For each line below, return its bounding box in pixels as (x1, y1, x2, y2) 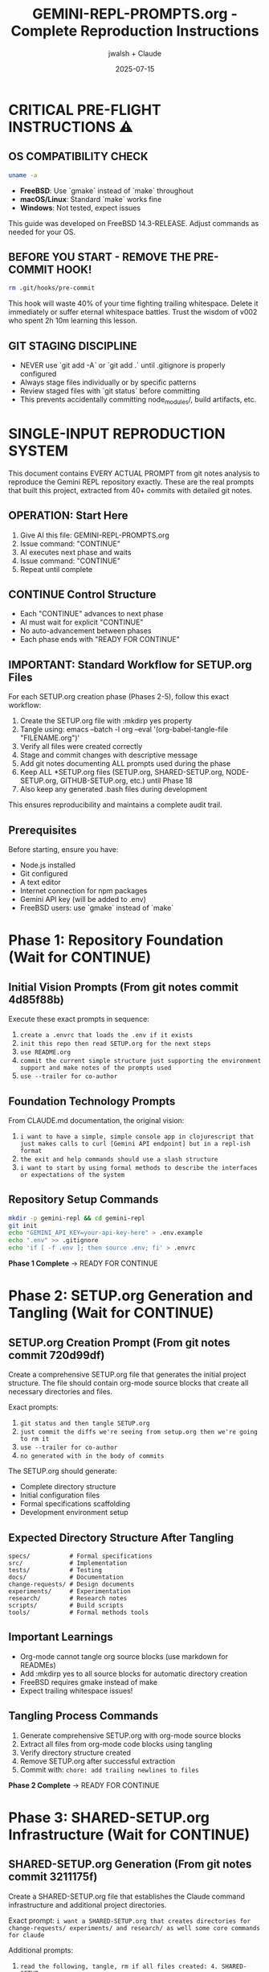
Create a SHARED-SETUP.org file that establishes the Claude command (8, 1892, 245, 1901)
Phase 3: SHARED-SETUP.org (8, 1808, 210, 1826)
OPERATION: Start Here (8, 508, 128, 523)
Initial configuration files (19, 1490, 100, 1501)
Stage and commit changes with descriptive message (19, 750, 198, 760)
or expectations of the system (19, 1171, 125, 1179)
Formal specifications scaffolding (19, 1499, 131, 1509)
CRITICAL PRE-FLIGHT (8, 101, 162, 119)
